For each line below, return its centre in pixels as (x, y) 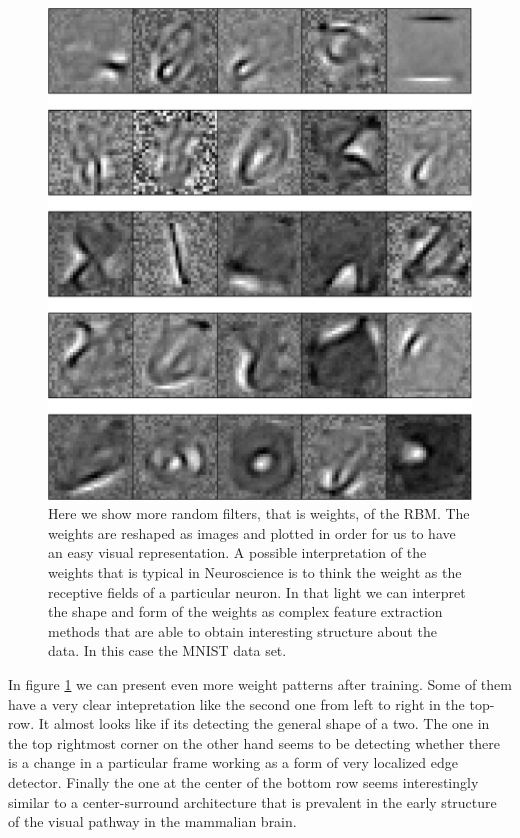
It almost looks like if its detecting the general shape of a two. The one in (264, 723)
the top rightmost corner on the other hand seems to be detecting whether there (254, 742)
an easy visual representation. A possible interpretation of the (237, 552)
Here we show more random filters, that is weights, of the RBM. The (259, 513)
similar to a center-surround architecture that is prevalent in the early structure (252, 801)
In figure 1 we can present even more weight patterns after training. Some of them (260, 684)
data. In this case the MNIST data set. (167, 650)
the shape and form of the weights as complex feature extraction (245, 611)
